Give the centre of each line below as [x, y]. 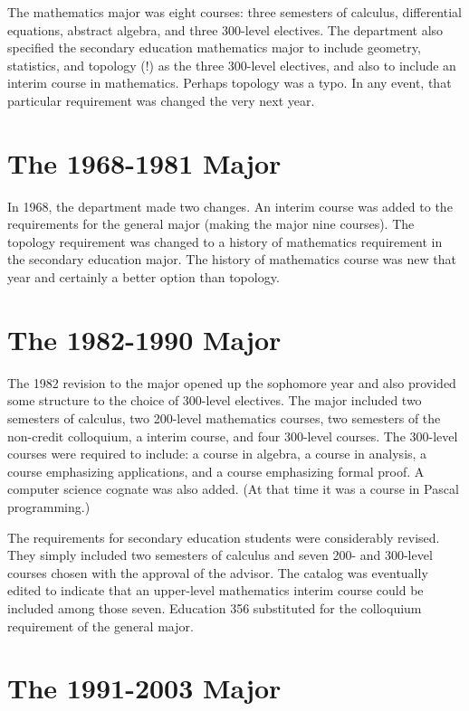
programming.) [49, 506]
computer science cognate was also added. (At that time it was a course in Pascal [233, 489]
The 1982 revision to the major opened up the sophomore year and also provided [232, 382]
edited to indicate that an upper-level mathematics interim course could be [215, 590]
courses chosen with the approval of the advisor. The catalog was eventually [218, 572]
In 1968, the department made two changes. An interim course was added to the [230, 206]
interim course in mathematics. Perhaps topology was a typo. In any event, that [230, 83]
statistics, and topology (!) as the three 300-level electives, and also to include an [232, 65]
